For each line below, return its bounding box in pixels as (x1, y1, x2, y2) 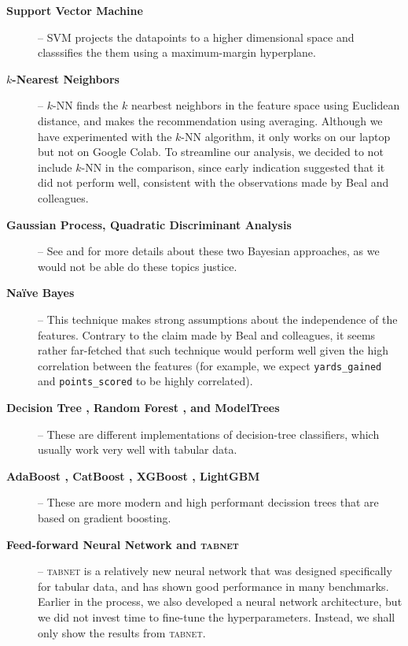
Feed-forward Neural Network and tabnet (6, 536, 239, 552)
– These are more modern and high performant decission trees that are (38, 494, 379, 510)
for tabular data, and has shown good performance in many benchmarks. (38, 577, 389, 594)
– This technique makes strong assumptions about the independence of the (38, 310, 398, 327)
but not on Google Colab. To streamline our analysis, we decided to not (38, 143, 384, 160)
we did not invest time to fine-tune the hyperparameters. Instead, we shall (38, 608, 395, 625)
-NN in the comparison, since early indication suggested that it (81, 158, 385, 175)
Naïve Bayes (6, 284, 75, 301)
